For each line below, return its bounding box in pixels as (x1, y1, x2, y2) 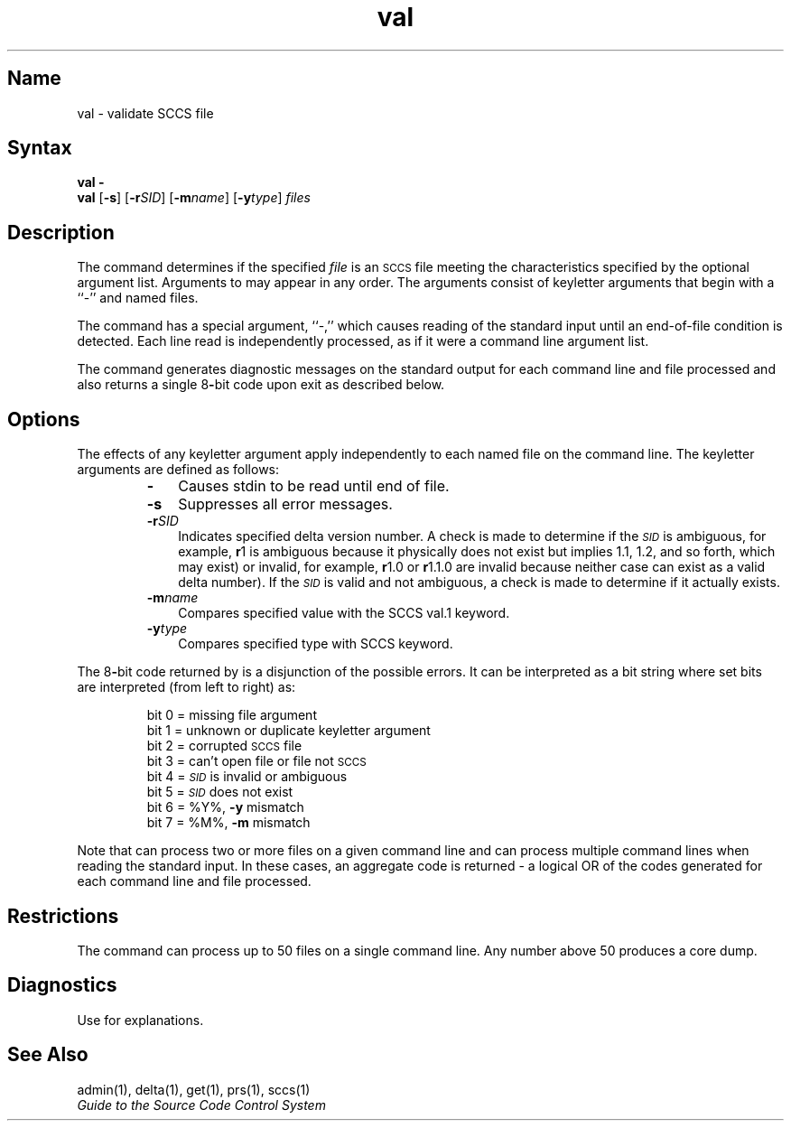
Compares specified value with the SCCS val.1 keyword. (178, 605, 510, 621)
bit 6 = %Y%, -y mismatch (146, 799, 304, 816)
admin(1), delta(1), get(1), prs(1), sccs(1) (77, 1081, 311, 1097)
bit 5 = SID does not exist (146, 784, 293, 800)
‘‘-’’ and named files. (77, 290, 199, 306)
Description (7, 220, 115, 244)
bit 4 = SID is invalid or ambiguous (146, 769, 348, 785)
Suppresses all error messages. (178, 495, 393, 514)
